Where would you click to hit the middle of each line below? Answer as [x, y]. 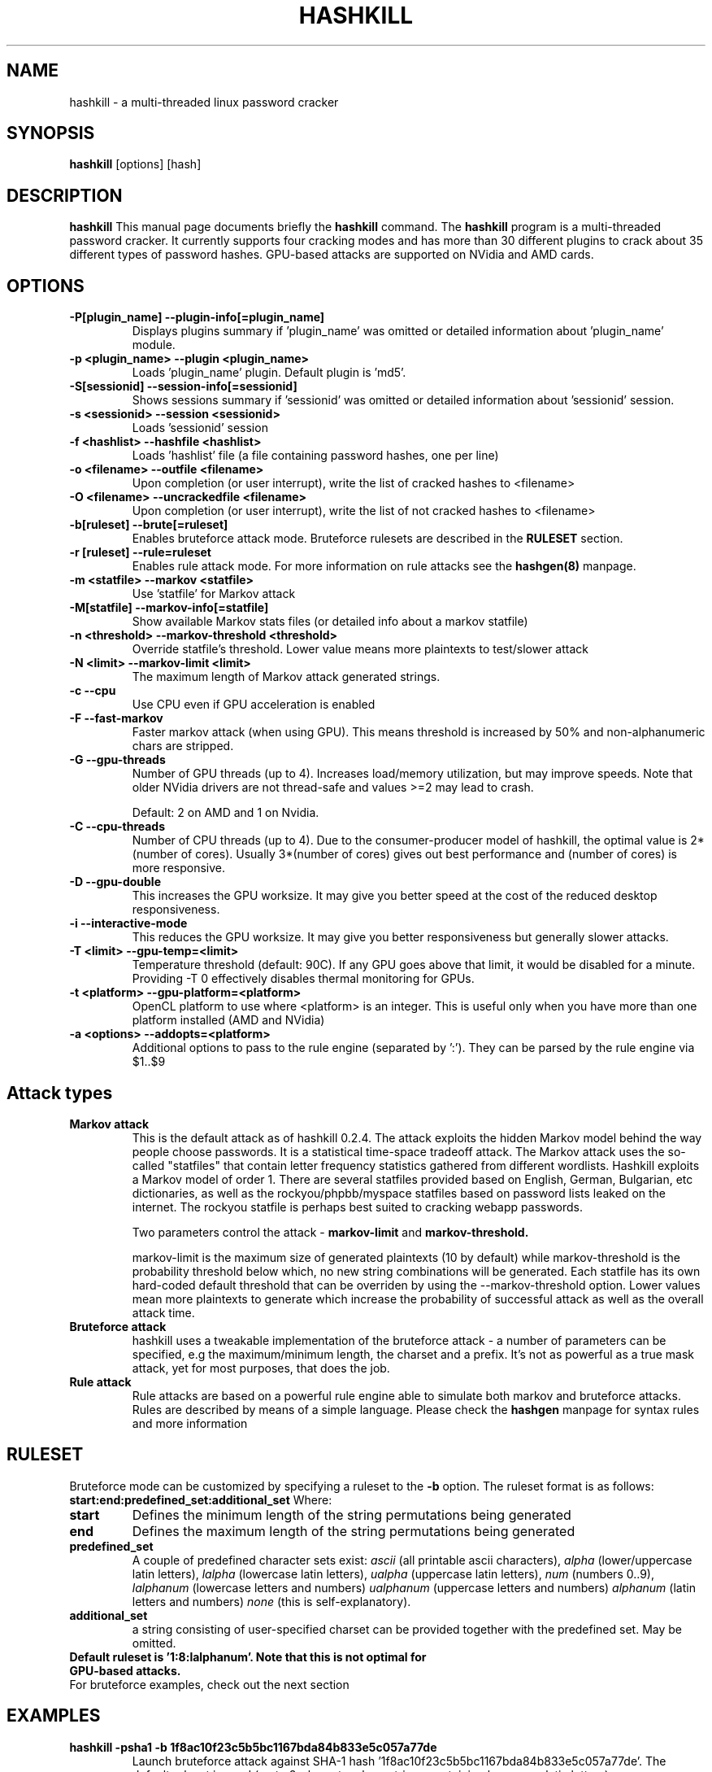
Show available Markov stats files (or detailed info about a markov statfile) [330, 622]
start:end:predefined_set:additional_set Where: [201, 1499]
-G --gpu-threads [117, 760]
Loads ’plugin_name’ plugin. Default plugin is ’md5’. [269, 373]
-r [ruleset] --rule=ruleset [140, 552]
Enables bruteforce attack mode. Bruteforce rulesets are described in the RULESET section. [378, 539]
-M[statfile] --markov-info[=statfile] [169, 608]
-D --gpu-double [115, 882]
